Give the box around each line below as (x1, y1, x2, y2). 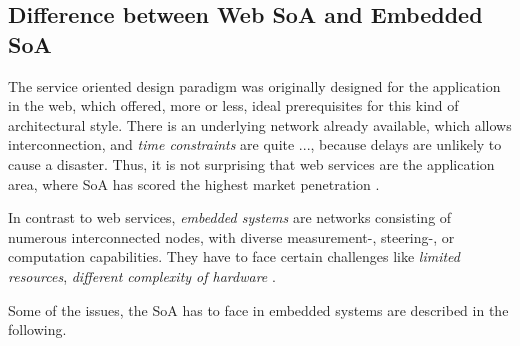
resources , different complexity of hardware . (8, 265, 276, 286)
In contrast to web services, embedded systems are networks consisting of (8, 207, 452, 228)
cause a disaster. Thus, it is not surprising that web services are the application (8, 153, 495, 174)
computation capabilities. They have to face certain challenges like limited (8, 246, 461, 267)
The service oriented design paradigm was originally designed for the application (8, 75, 501, 96)
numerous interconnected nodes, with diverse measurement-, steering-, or (8, 226, 455, 247)
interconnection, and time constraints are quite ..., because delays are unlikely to (8, 134, 502, 155)
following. (8, 319, 67, 340)
